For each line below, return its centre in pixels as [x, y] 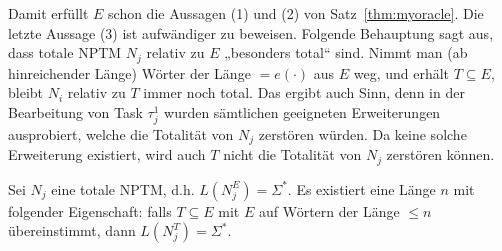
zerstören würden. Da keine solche [362, 133]
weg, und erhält [401, 72]
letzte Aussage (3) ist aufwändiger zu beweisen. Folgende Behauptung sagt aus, [251, 32]
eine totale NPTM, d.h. [123, 188]
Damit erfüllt [48, 13]
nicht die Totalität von [292, 154]
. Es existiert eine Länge [361, 188]
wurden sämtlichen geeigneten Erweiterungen [302, 111]
